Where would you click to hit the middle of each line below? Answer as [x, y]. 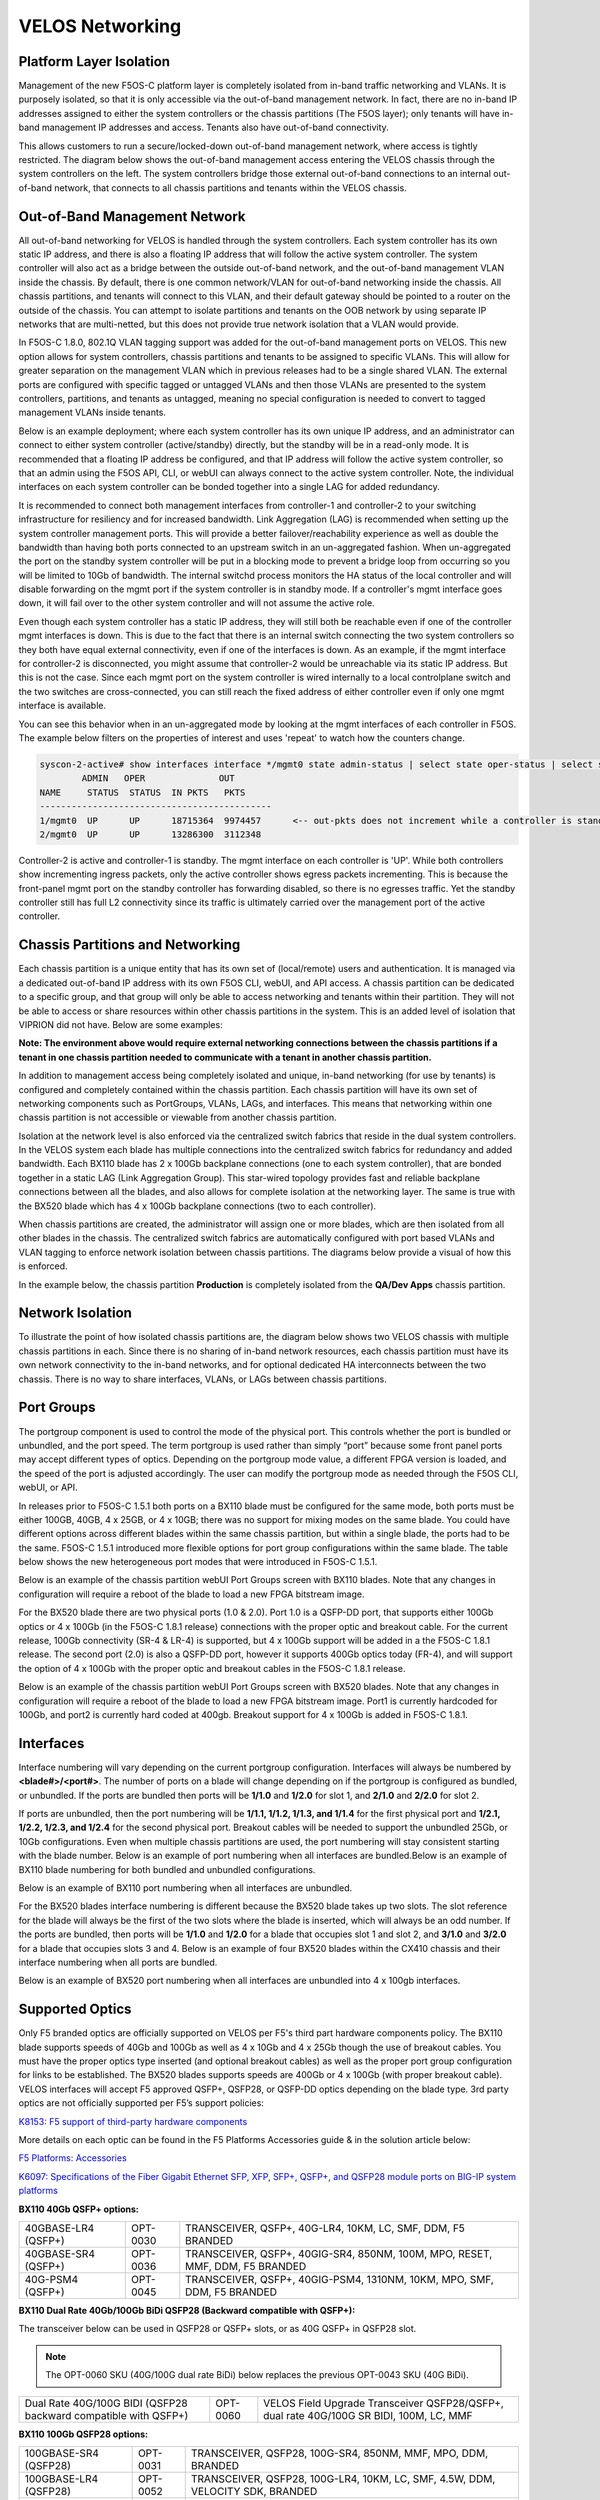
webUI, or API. [48, 1487]
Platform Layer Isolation [94, 61]
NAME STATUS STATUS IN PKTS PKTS [142, 792]
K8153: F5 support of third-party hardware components [133, 2121]
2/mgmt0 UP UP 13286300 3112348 [150, 834]
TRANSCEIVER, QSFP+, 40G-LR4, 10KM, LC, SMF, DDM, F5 [325, 2228]
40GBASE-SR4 [59, 2253]
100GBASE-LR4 [61, 2478]
